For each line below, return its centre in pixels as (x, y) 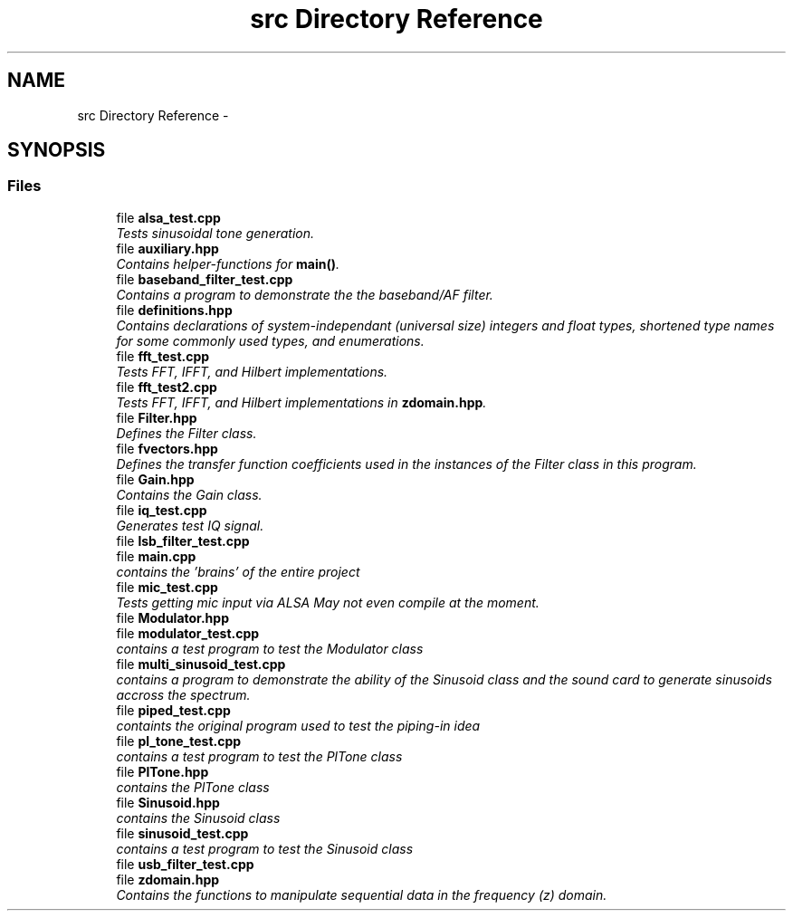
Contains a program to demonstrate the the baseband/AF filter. (305, 294)
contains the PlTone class (193, 787)
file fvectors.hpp (167, 448)
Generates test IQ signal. (190, 525)
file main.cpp (156, 556)
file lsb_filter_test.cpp (183, 540)
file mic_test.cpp (167, 587)
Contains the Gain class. (189, 494)
